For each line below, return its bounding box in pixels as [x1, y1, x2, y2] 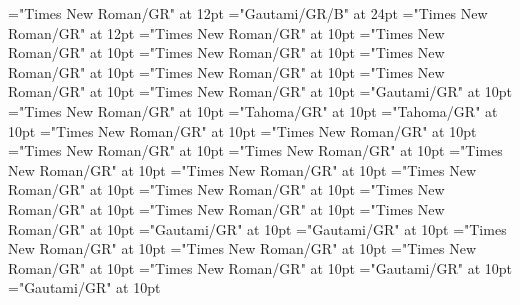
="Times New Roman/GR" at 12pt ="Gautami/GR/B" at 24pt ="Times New [8, 3, 488, 23]
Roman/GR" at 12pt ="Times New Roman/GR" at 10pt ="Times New [8, 22, 445, 43]
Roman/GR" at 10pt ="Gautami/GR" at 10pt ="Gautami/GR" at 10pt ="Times [8, 218, 507, 239]
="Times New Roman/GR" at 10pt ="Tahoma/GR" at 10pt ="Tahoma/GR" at [8, 100, 498, 121]
